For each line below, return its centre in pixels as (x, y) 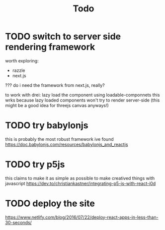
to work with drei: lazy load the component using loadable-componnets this (82, 95)
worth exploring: (22, 60)
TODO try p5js (35, 165)
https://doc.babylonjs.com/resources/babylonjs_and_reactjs (67, 144)
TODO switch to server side (63, 36)
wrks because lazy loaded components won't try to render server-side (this (82, 100)
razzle (19, 70)
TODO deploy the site (50, 203)
